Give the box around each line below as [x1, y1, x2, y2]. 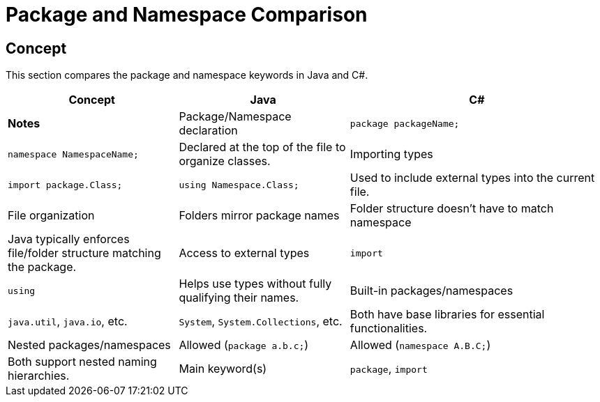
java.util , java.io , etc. [8, 314, 128, 329]
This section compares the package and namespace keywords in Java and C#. [6, 69, 368, 82]
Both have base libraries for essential [350, 307, 545, 322]
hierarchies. [8, 369, 70, 383]
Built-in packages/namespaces [350, 284, 513, 298]
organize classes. [179, 154, 271, 169]
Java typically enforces [8, 232, 130, 247]
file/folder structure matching [8, 246, 161, 261]
